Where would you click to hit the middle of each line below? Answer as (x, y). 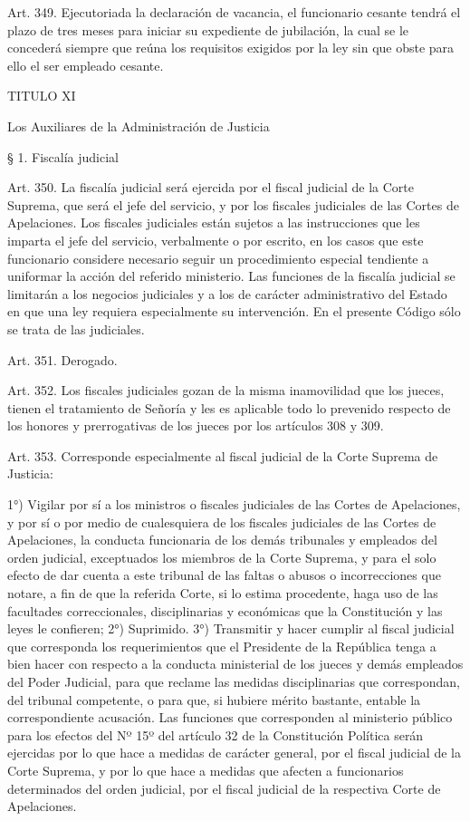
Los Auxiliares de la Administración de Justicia (139, 126)
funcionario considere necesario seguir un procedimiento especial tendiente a (218, 258)
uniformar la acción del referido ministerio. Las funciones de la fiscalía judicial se (231, 276)
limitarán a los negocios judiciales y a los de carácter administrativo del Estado (227, 293)
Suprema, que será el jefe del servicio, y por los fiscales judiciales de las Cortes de (233, 204)
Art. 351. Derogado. (62, 359)
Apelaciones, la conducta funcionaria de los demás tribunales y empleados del (222, 540)
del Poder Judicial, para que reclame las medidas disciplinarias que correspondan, (234, 681)
